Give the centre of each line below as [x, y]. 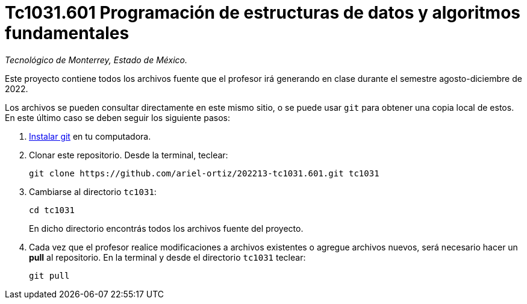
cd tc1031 [52, 210]
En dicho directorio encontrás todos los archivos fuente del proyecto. [166, 228]
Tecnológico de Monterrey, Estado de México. [96, 60]
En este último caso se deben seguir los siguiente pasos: [117, 117]
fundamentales [67, 33]
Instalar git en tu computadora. [90, 136]
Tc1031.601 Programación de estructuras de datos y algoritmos [263, 13]
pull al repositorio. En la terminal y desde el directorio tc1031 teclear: [167, 257]
